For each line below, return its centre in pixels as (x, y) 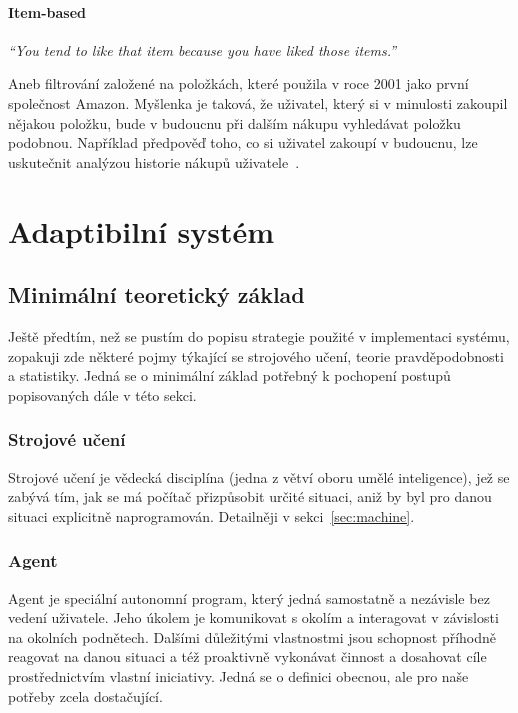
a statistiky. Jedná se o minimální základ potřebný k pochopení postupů (229, 375)
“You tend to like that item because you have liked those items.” (202, 49)
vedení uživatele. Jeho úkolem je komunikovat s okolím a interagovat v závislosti (253, 617)
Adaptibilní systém (141, 230)
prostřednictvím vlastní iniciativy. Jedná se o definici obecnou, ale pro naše (238, 675)
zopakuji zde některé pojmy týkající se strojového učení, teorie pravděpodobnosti (256, 355)
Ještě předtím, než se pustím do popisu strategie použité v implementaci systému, (259, 335)
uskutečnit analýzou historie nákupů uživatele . (154, 161)
